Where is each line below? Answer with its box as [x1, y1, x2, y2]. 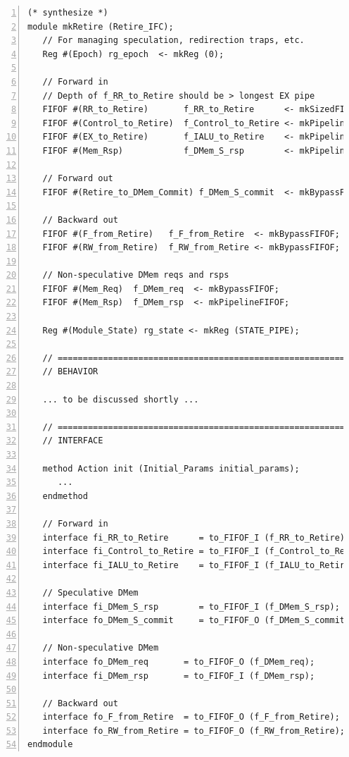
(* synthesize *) [27, 8, 108, 18]
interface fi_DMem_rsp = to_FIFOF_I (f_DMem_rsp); [42, 670, 315, 681]
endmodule [27, 739, 73, 750]
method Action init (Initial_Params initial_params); [42, 463, 300, 474]
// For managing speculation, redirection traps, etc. [42, 35, 305, 46]
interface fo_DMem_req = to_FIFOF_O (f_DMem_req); [42, 656, 315, 667]
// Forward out [42, 173, 113, 184]
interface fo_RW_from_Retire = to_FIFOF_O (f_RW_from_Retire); [42, 725, 345, 736]
